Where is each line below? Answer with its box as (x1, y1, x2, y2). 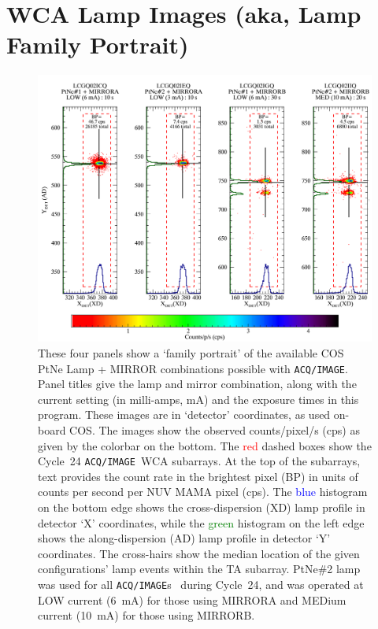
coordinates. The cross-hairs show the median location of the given (38, 545, 360, 561)
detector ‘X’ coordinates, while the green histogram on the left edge (38, 514, 365, 531)
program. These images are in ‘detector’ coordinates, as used (38, 406, 331, 423)
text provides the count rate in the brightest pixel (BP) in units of (38, 468, 358, 484)
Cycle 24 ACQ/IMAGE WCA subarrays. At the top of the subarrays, (38, 453, 361, 469)
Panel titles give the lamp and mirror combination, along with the (38, 376, 357, 392)
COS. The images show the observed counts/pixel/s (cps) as (69, 422, 360, 438)
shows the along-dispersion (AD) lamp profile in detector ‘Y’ (38, 530, 331, 546)
